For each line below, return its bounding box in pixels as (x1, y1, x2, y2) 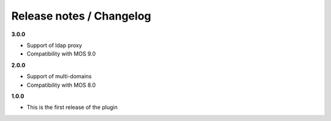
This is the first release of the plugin (26, 104, 118, 111)
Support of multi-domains (26, 73, 92, 80)
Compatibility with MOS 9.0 (26, 50, 96, 57)
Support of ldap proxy (26, 42, 82, 49)
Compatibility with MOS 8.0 (26, 81, 96, 89)
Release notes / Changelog (11, 9, 151, 23)
